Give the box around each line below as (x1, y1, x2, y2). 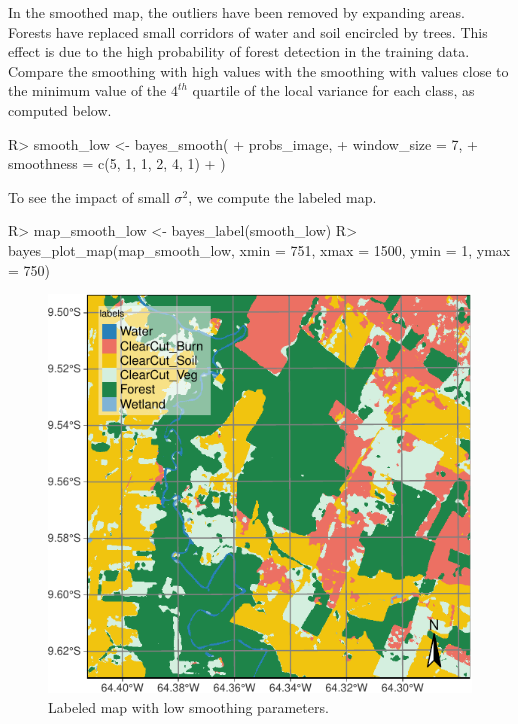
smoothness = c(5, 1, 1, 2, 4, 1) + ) (8, 153, 226, 174)
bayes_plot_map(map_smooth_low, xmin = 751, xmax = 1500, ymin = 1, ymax (8, 239, 511, 260)
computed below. (8, 99, 112, 120)
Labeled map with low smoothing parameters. (48, 696, 329, 717)
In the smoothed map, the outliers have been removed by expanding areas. (8, 2, 465, 22)
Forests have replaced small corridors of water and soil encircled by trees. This (8, 21, 488, 42)
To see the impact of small (8, 186, 170, 207)
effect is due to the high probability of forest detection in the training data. (8, 41, 470, 62)
